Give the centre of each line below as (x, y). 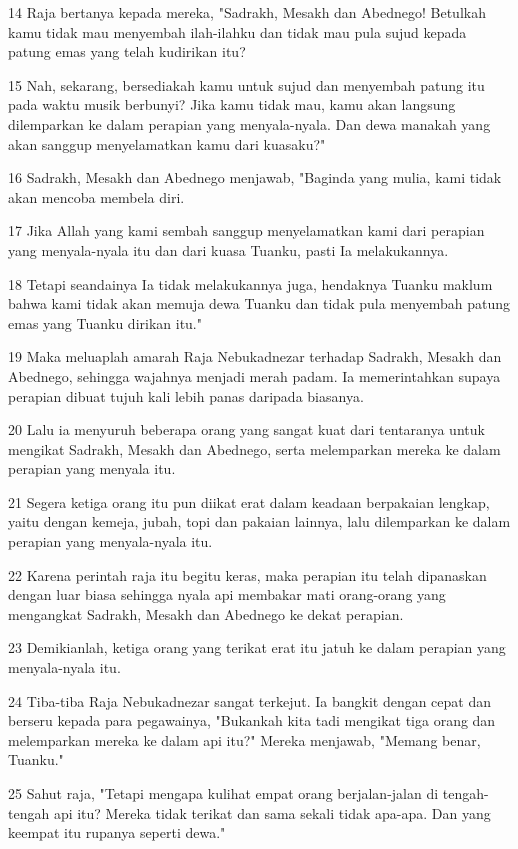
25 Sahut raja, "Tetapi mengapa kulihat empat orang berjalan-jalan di (223, 793)
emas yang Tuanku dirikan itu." (105, 322)
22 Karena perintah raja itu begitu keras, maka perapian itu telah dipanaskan (247, 574)
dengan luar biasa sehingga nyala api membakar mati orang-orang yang (227, 594)
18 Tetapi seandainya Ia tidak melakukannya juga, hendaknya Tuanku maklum (250, 283)
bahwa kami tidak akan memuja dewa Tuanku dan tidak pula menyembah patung (259, 303)
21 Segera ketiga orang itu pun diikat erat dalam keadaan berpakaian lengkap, (249, 501)
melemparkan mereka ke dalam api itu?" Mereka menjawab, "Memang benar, (244, 739)
